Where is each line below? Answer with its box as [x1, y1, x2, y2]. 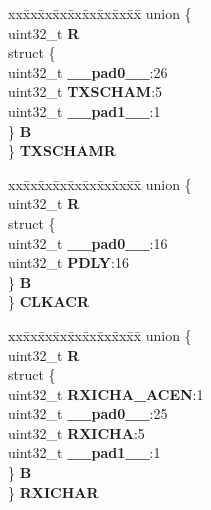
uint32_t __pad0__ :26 [8, 61, 168, 82]
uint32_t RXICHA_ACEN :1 [8, 383, 204, 404]
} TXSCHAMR [8, 140, 116, 161]
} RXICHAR [8, 481, 99, 502]
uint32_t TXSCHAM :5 [8, 81, 163, 102]
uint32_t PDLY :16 [8, 252, 129, 273]
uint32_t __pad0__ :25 [8, 403, 168, 424]
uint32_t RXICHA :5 [8, 422, 145, 443]
